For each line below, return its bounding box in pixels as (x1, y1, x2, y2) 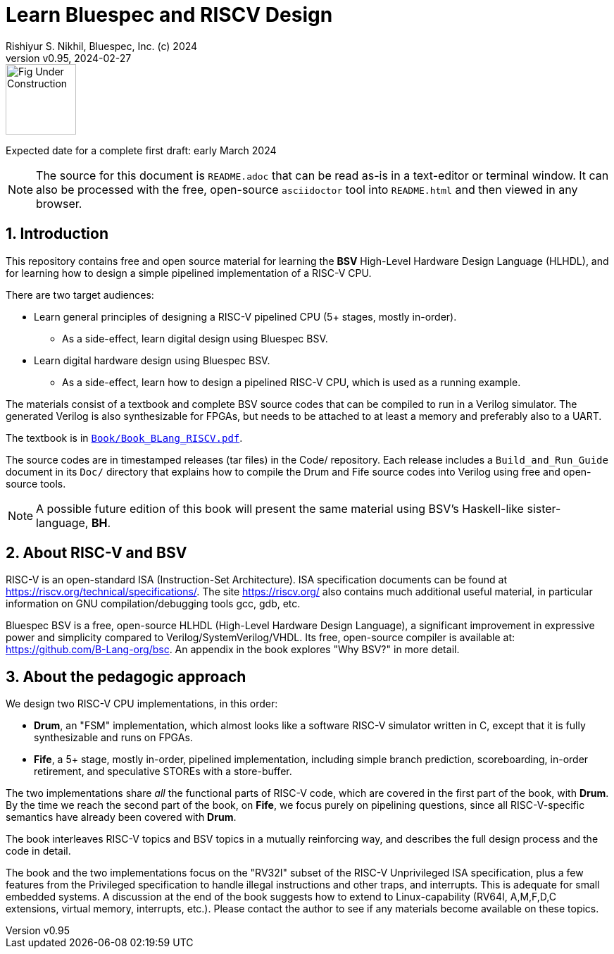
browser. (36, 196, 82, 211)
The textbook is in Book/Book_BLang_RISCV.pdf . (6, 431, 243, 444)
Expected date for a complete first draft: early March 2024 (6, 144, 277, 156)
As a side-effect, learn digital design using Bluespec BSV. (62, 332, 328, 345)
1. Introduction (6, 225, 108, 243)
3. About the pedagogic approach (6, 667, 246, 686)
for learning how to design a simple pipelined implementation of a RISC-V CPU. (6, 266, 372, 279)
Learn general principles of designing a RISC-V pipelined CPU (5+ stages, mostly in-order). (34, 310, 457, 323)
